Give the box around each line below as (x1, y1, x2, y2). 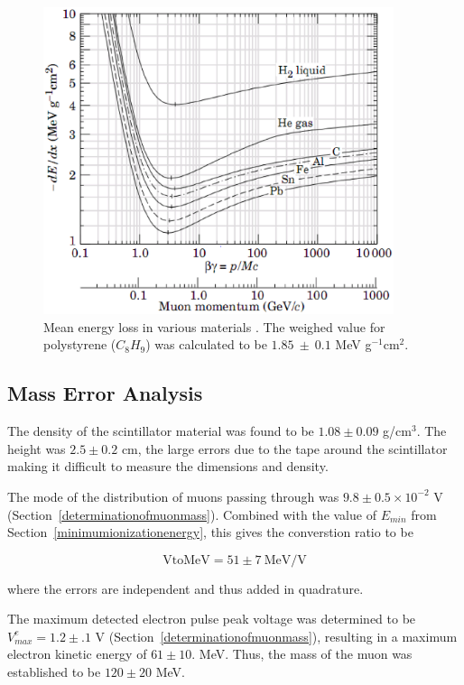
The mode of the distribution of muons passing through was (7, 486, 339, 505)
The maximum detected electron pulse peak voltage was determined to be (7, 609, 416, 628)
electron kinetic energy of (7, 644, 147, 663)
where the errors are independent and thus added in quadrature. (7, 579, 364, 597)
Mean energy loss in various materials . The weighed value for (43, 317, 385, 336)
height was (7, 439, 66, 458)
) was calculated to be (145, 335, 267, 354)
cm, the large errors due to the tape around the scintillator (121, 439, 448, 458)
